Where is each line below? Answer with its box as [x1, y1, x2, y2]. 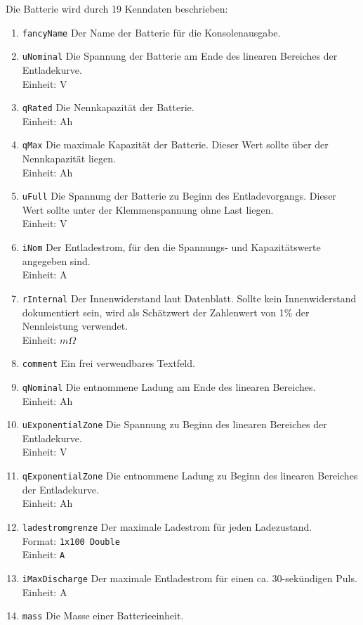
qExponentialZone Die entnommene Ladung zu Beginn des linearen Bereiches [22, 468, 358, 483]
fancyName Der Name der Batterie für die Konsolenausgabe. [22, 25, 281, 39]
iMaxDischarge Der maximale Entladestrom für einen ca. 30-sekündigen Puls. [22, 570, 357, 585]
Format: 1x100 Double [22, 533, 120, 548]
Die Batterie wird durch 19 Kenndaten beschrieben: [6, 1, 228, 15]
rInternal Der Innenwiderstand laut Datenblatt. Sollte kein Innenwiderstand [22, 290, 357, 305]
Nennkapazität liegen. [22, 151, 116, 165]
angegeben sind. [22, 253, 91, 268]
